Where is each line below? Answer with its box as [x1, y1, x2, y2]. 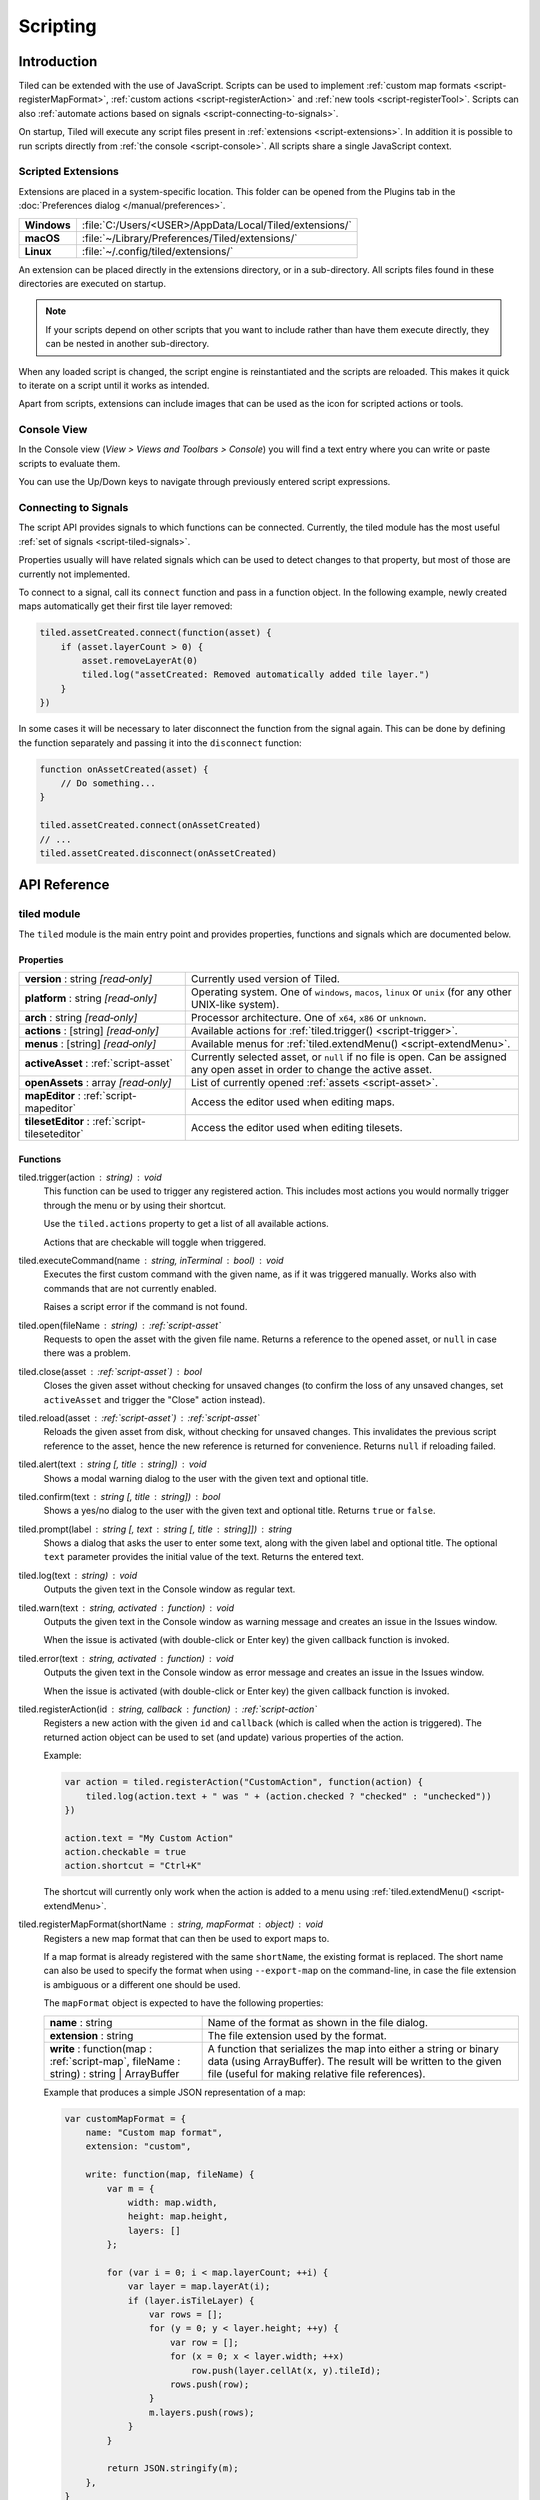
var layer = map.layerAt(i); [127, 2281, 271, 2292]
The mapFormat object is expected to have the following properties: [43, 1997, 324, 2009]
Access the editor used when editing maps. [190, 1095, 395, 1109]
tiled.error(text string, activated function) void [18, 1652, 234, 1664]
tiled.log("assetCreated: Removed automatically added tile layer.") [81, 669, 430, 680]
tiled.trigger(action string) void [18, 1171, 162, 1184]
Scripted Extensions [18, 165, 119, 179]
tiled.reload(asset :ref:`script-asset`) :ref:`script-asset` [18, 1411, 260, 1424]
